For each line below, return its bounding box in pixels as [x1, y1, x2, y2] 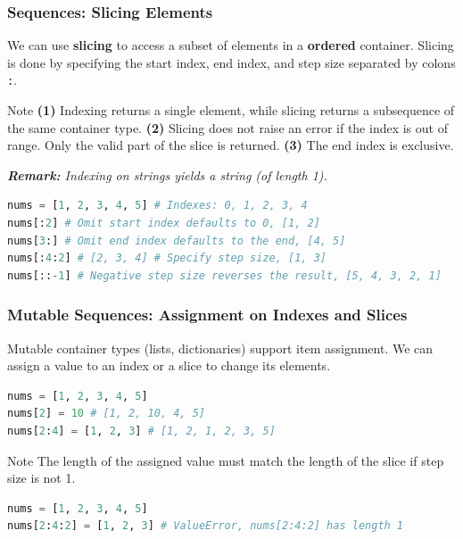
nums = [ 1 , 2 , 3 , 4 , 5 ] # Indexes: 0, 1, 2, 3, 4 [7, 199, 308, 212]
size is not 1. [7, 469, 76, 487]
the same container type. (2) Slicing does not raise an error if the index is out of [7, 118, 448, 137]
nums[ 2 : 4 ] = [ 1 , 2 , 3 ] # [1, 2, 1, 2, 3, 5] [7, 425, 276, 437]
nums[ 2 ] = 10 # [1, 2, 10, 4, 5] [7, 407, 205, 420]
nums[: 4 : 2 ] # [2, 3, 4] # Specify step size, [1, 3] [7, 252, 327, 265]
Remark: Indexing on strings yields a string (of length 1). [7, 165, 327, 184]
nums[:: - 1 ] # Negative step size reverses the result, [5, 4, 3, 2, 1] [7, 269, 442, 282]
